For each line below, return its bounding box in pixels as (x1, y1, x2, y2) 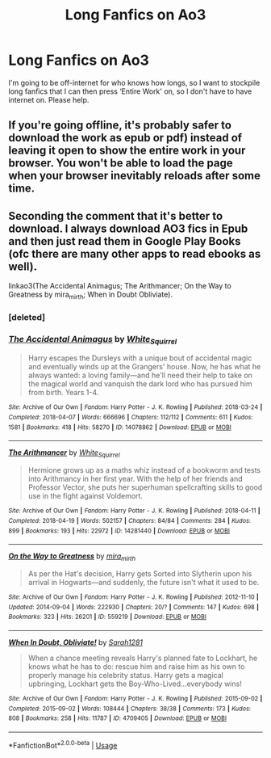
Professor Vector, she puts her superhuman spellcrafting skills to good (27, 482, 263, 492)
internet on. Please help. (8, 95, 90, 104)
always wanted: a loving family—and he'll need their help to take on (27, 370, 252, 381)
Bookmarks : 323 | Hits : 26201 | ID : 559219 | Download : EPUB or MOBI (8, 613, 207, 621)
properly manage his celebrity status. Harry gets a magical (27, 670, 223, 680)
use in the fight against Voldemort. (27, 491, 144, 501)
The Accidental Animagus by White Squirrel (8, 333, 177, 347)
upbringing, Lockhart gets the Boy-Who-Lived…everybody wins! (27, 679, 242, 689)
